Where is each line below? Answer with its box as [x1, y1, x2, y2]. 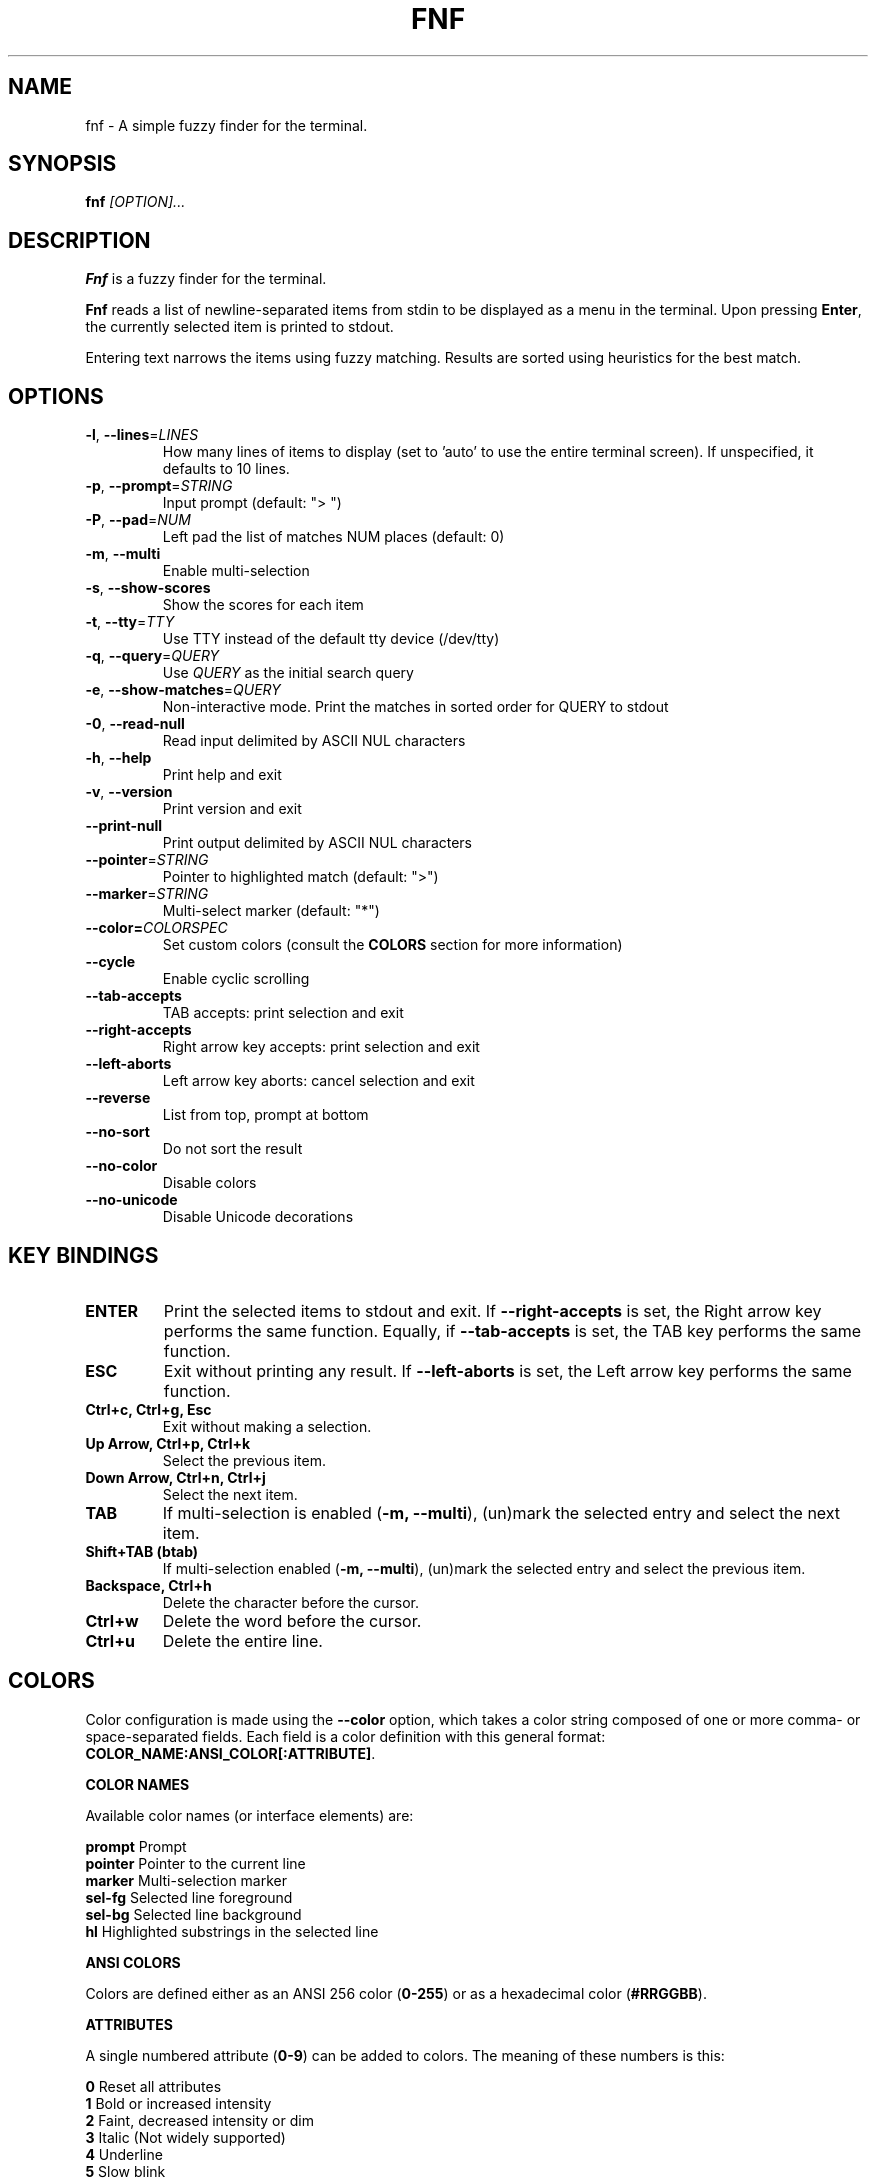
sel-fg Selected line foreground [85, 1888, 293, 1906]
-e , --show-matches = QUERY [85, 681, 281, 699]
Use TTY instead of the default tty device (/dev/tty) [162, 630, 500, 648]
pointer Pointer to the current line [85, 1854, 306, 1872]
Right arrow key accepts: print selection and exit [162, 1038, 480, 1056]
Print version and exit [162, 800, 302, 818]
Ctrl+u [85, 1630, 136, 1651]
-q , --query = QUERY [85, 647, 220, 665]
